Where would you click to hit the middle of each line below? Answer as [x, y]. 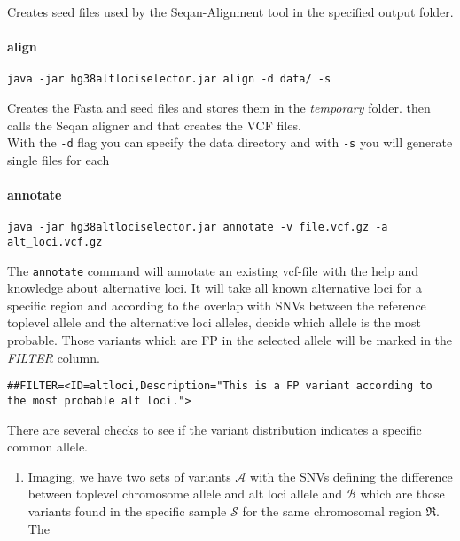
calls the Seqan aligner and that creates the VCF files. [154, 125]
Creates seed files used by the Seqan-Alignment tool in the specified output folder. [230, 12]
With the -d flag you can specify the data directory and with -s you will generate [230, 142]
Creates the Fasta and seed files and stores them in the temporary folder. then [219, 108]
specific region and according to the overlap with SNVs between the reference [217, 305]
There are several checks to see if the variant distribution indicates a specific [214, 429]
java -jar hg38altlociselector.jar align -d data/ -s [169, 79]
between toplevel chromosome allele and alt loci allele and [185, 494]
